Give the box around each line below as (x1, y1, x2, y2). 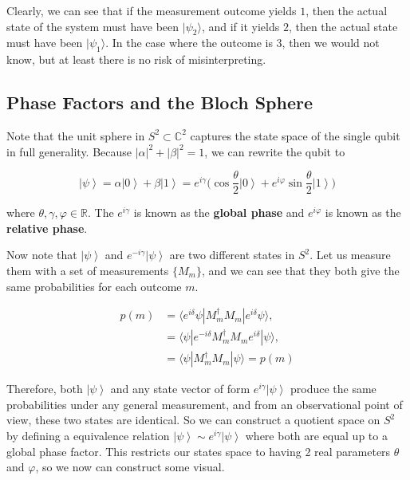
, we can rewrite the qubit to (204, 143, 345, 159)
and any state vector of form (110, 380, 250, 397)
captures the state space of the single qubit (190, 127, 400, 144)
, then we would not (282, 34, 380, 51)
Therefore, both (6, 380, 83, 397)
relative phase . (6, 219, 88, 236)
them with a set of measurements (6, 262, 169, 279)
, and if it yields (201, 18, 280, 34)
